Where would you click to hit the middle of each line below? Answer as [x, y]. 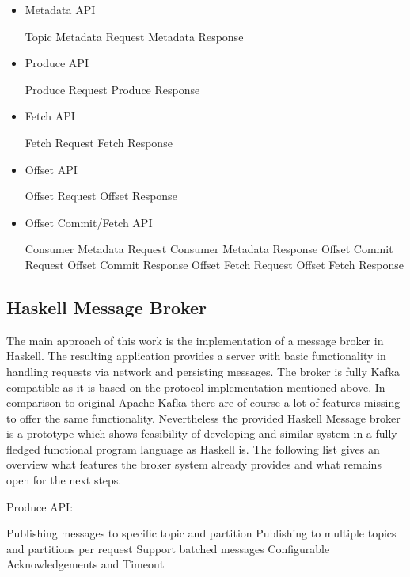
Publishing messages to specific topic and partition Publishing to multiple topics [201, 533]
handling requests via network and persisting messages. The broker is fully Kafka [203, 371]
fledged [23, 448]
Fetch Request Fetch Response [99, 142]
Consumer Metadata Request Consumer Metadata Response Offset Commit [209, 249]
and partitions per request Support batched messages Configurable [168, 548]
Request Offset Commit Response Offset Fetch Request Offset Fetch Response [214, 264]
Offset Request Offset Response [101, 196]
